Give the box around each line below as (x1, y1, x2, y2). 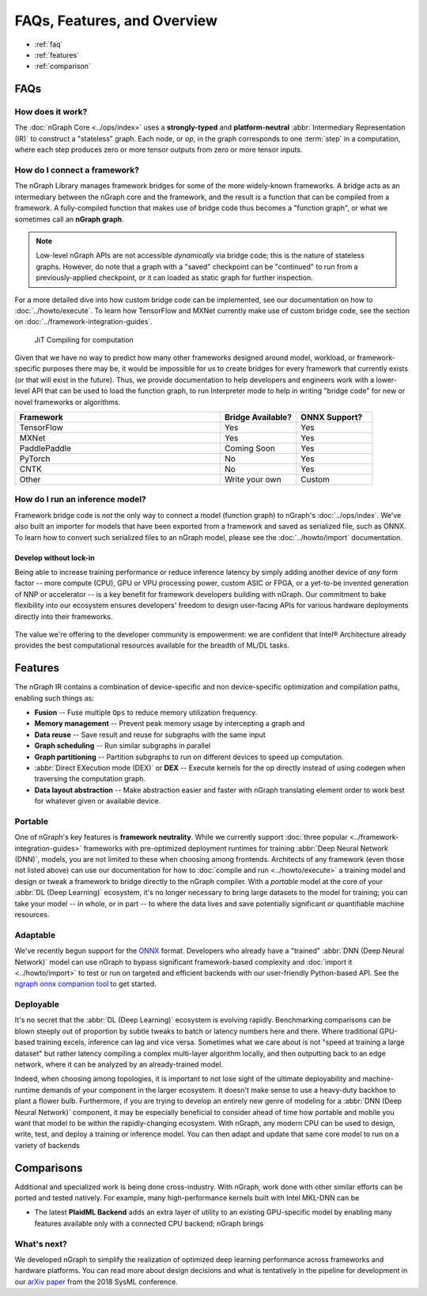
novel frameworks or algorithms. (14, 397, 121, 406)
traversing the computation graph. (34, 774, 146, 784)
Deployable (14, 999, 59, 1010)
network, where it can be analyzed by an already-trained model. (14, 1060, 224, 1069)
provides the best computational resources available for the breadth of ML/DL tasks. (14, 640, 290, 650)
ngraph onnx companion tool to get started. (14, 979, 157, 988)
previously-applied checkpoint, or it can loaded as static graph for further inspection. (36, 273, 314, 282)
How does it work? (14, 107, 88, 118)
